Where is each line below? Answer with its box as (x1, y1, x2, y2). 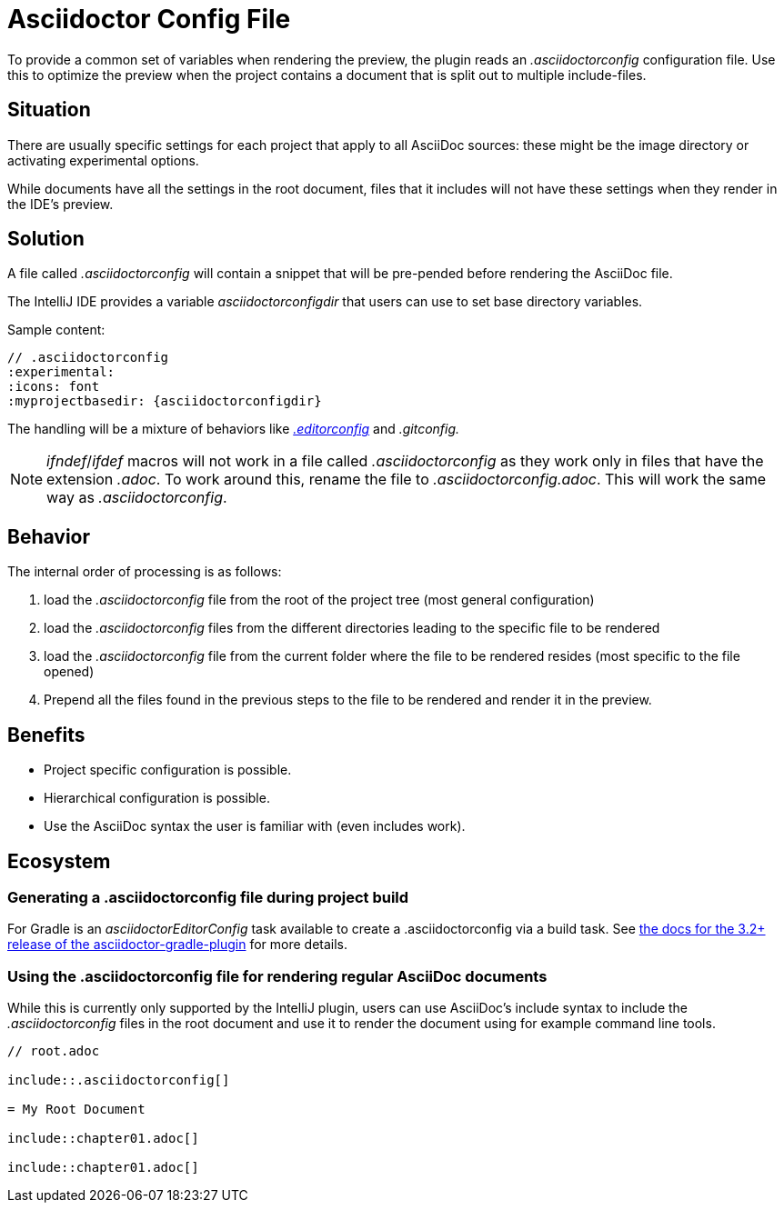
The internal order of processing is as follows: (7, 564, 282, 580)
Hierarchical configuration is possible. (44, 790, 270, 806)
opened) (44, 664, 95, 680)
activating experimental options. (7, 152, 199, 168)
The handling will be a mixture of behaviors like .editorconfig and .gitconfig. (7, 421, 460, 437)
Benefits (7, 723, 85, 746)
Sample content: (7, 322, 106, 338)
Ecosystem (7, 849, 111, 873)
